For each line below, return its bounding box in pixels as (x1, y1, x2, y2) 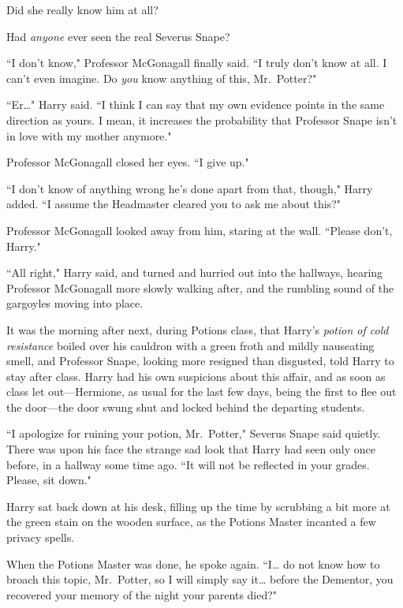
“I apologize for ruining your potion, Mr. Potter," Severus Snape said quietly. (6, 425, 381, 442)
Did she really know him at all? (6, 2, 159, 17)
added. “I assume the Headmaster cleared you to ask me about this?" (6, 196, 341, 212)
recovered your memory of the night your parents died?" (6, 586, 278, 602)
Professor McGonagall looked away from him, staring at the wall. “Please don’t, (6, 222, 393, 238)
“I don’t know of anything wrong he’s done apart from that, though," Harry (6, 180, 373, 196)
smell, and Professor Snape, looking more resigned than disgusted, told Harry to (6, 352, 394, 369)
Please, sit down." (6, 472, 91, 488)
